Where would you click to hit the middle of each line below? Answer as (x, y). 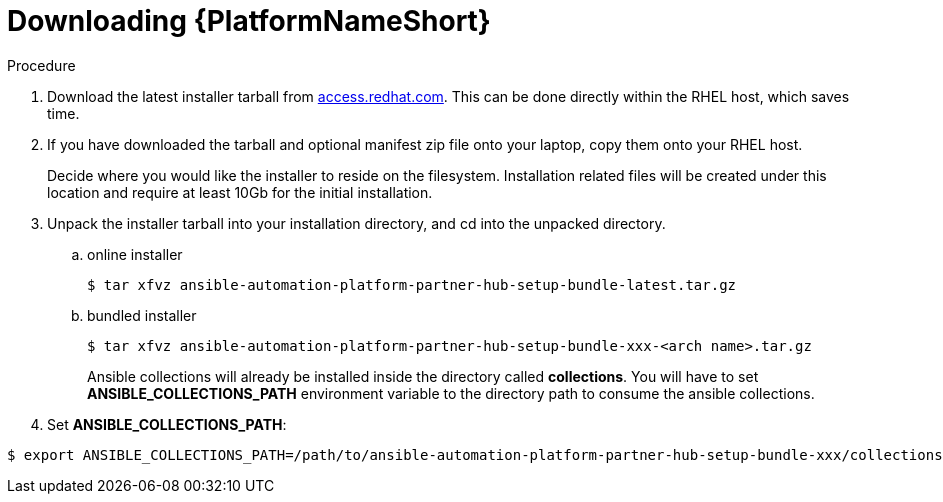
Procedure (41, 65)
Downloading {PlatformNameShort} (249, 21)
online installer (135, 254)
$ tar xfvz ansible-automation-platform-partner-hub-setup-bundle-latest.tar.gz (412, 284)
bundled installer (142, 315)
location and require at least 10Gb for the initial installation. (240, 192)
